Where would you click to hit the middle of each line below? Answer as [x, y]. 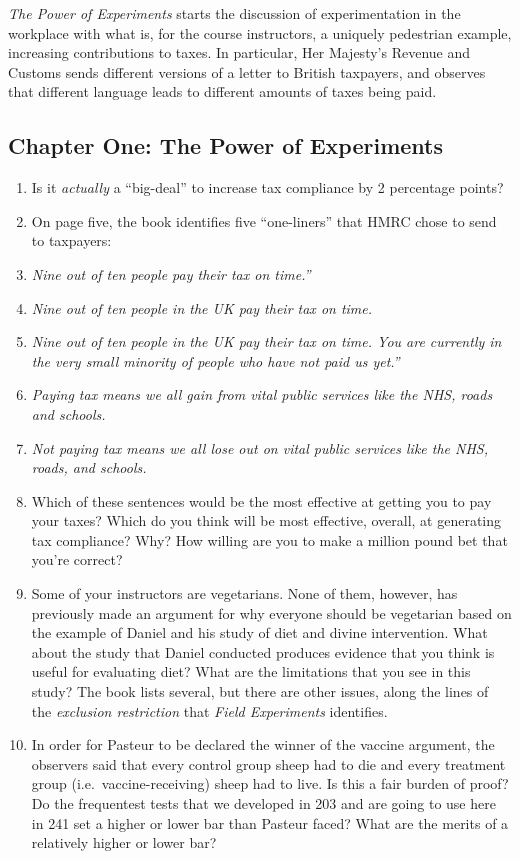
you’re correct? [77, 559]
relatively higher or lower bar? [124, 842]
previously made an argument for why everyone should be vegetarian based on [271, 612]
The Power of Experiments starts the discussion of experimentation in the [234, 13]
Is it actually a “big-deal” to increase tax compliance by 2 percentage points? [267, 187]
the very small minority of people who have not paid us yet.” [215, 360]
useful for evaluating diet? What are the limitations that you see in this [251, 671]
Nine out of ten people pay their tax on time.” [171, 273]
